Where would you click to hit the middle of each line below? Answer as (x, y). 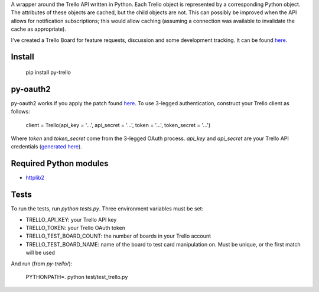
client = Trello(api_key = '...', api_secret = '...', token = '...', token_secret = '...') (118, 125)
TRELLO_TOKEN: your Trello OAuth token (75, 228)
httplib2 (35, 178)
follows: (20, 112)
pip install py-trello (48, 72)
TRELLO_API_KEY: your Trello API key (71, 219)
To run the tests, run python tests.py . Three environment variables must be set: (107, 209)
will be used (40, 253)
